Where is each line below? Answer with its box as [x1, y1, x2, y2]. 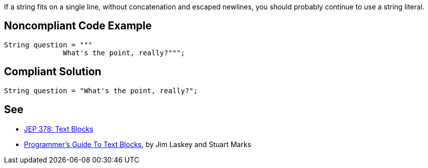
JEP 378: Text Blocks [24, 124, 93, 133]
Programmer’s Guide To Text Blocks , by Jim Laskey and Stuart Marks [24, 140, 251, 149]
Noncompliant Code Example [4, 19, 152, 32]
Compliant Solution [4, 65, 101, 78]
